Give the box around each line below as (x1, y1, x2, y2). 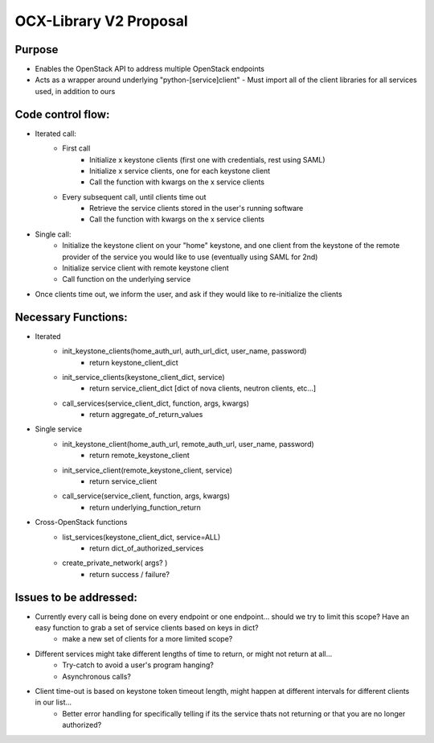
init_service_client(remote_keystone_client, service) (62, 465, 233, 475)
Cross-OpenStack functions (35, 518, 128, 527)
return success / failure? (89, 569, 170, 579)
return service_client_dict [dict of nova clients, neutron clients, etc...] (89, 383, 317, 394)
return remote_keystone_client (89, 451, 190, 460)
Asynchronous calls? (62, 671, 132, 681)
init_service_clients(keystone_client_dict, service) (62, 372, 225, 382)
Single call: (35, 229, 72, 239)
